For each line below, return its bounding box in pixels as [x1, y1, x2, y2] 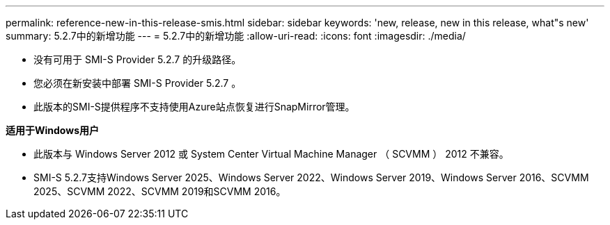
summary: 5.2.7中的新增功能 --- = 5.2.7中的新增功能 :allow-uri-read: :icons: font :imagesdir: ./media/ [6, 30, 466, 42]
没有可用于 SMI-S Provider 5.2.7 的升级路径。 [33, 53, 242, 65]
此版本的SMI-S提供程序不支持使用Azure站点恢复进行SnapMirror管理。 [33, 101, 355, 112]
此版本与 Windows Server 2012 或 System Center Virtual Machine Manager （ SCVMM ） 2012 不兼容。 [33, 148, 509, 160]
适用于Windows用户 [6, 124, 99, 136]
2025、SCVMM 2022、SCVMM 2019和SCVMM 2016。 [33, 185, 286, 197]
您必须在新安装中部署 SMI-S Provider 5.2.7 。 [33, 77, 242, 89]
